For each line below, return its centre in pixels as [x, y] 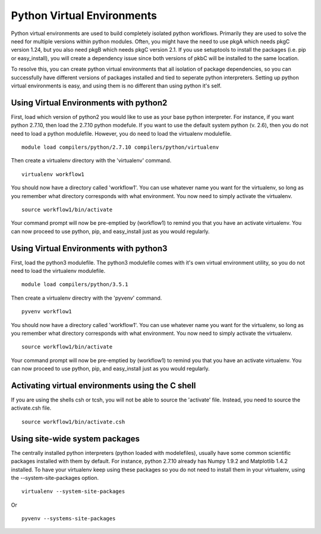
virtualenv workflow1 [53, 174]
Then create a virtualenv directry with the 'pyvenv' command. [86, 298]
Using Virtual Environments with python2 [89, 103]
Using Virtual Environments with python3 [89, 248]
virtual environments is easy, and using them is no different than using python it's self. [116, 86]
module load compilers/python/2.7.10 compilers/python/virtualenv [120, 147]
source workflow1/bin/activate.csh [73, 422]
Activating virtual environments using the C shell [103, 386]
